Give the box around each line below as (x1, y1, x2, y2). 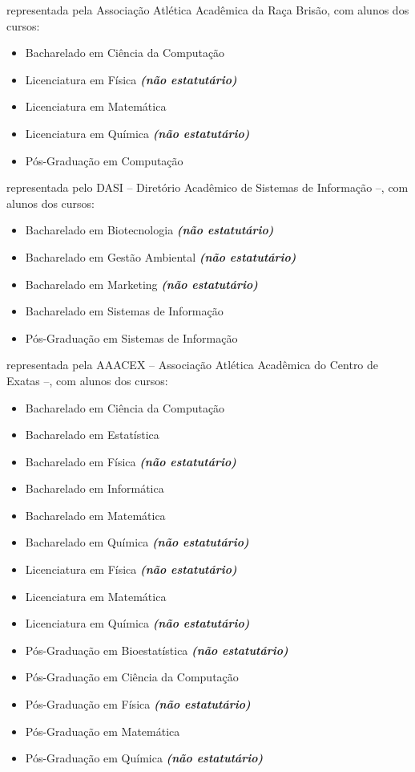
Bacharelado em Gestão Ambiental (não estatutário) (25, 248, 296, 265)
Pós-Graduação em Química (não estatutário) (25, 750, 264, 766)
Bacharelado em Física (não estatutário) (25, 453, 236, 469)
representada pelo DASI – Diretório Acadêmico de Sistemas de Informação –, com (6, 179, 409, 196)
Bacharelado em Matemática (25, 506, 166, 523)
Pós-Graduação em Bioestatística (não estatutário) (25, 641, 288, 658)
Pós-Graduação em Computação (25, 152, 183, 169)
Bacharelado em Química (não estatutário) (25, 534, 249, 551)
